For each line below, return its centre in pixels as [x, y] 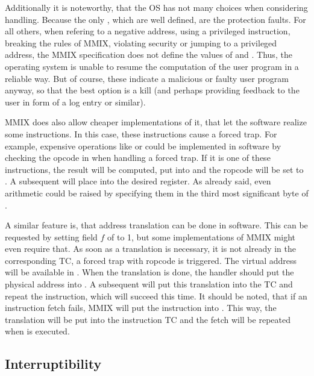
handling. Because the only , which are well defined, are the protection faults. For [155, 19]
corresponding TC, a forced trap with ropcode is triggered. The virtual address [151, 260]
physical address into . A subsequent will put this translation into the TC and [149, 284]
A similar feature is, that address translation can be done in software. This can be [156, 225]
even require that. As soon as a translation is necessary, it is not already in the [151, 249]
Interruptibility [53, 364]
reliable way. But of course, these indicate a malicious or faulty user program [147, 78]
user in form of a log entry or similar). [75, 102]
